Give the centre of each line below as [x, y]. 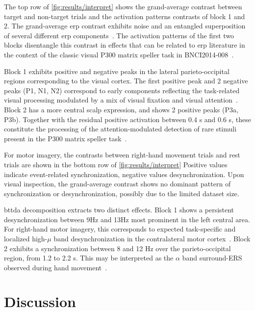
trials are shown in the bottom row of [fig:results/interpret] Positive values [116, 164]
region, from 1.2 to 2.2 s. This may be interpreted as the [89, 258]
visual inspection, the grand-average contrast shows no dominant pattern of [117, 184]
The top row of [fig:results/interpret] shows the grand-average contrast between [123, 6]
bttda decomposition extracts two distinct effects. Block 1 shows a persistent [119, 210]
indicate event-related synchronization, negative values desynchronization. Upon [124, 174]
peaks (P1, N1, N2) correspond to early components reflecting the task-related [122, 90]
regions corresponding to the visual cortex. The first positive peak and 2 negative [126, 81]
